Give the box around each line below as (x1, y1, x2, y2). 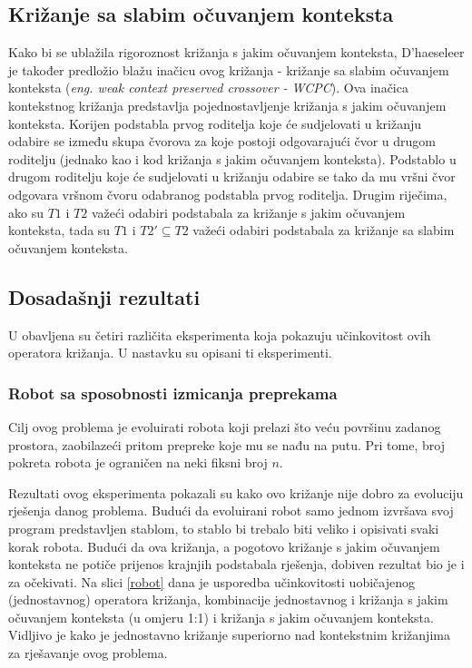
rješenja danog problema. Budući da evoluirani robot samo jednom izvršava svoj (8, 501, 454, 520)
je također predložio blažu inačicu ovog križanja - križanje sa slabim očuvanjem (8, 60, 449, 79)
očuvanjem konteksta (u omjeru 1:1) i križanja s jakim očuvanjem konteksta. (8, 607, 434, 626)
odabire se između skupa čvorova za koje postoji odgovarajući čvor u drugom (8, 132, 436, 151)
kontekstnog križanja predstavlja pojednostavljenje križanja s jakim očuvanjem (8, 95, 447, 114)
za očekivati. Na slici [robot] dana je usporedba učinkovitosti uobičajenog (8, 572, 415, 591)
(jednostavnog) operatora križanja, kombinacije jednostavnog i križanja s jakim (8, 590, 448, 609)
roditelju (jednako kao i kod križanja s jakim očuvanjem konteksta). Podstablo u (8, 149, 457, 168)
